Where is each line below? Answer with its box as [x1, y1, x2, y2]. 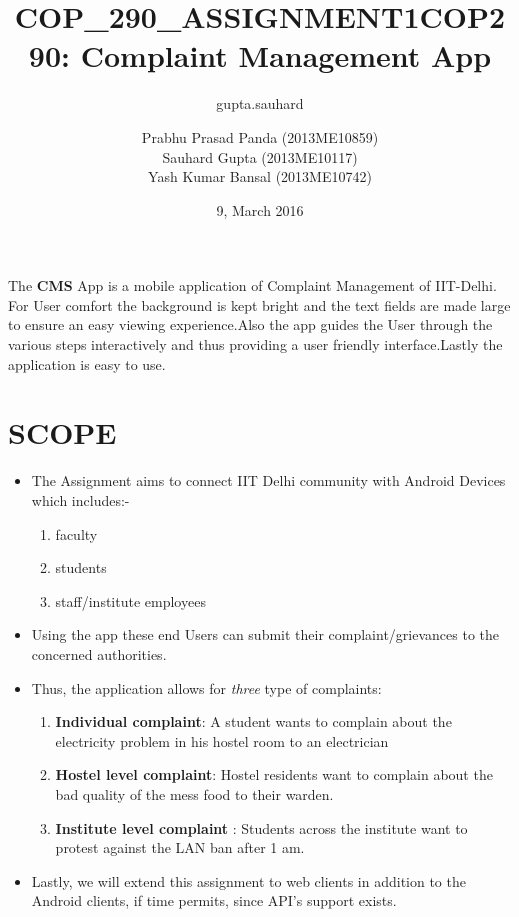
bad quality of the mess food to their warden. [55, 783, 334, 804]
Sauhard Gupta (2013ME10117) [162, 146, 358, 167]
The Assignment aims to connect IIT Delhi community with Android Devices [31, 470, 506, 491]
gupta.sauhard [216, 93, 304, 114]
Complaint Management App [80, 35, 492, 76]
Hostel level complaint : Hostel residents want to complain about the [55, 764, 493, 785]
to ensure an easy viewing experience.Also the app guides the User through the [8, 314, 493, 335]
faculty [55, 523, 98, 544]
